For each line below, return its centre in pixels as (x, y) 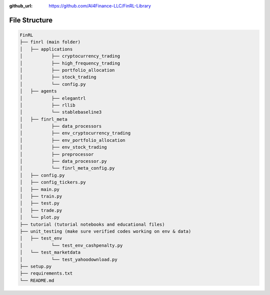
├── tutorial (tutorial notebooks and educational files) (92, 224)
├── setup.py (36, 266)
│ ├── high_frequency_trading (70, 63)
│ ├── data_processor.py (63, 161)
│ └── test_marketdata (50, 252)
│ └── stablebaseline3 (61, 112)
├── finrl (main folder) (50, 42)
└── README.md (37, 280)
